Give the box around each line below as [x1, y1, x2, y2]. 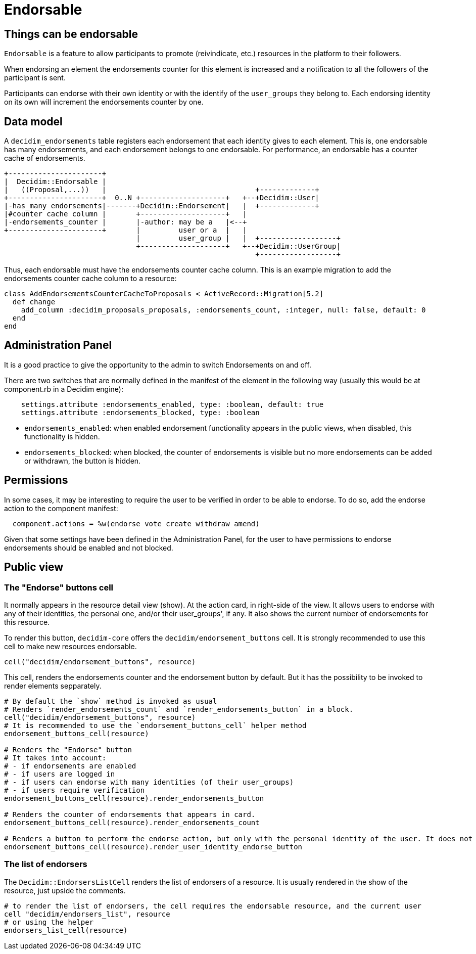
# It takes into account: [4, 753, 107, 762]
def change [12, 298, 56, 306]
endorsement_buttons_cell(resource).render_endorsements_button [4, 794, 264, 802]
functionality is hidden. [24, 432, 100, 441]
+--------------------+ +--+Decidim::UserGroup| [136, 242, 341, 251]
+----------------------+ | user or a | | [4, 226, 247, 235]
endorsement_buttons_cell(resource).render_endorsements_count [4, 818, 260, 827]
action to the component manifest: [4, 504, 118, 513]
